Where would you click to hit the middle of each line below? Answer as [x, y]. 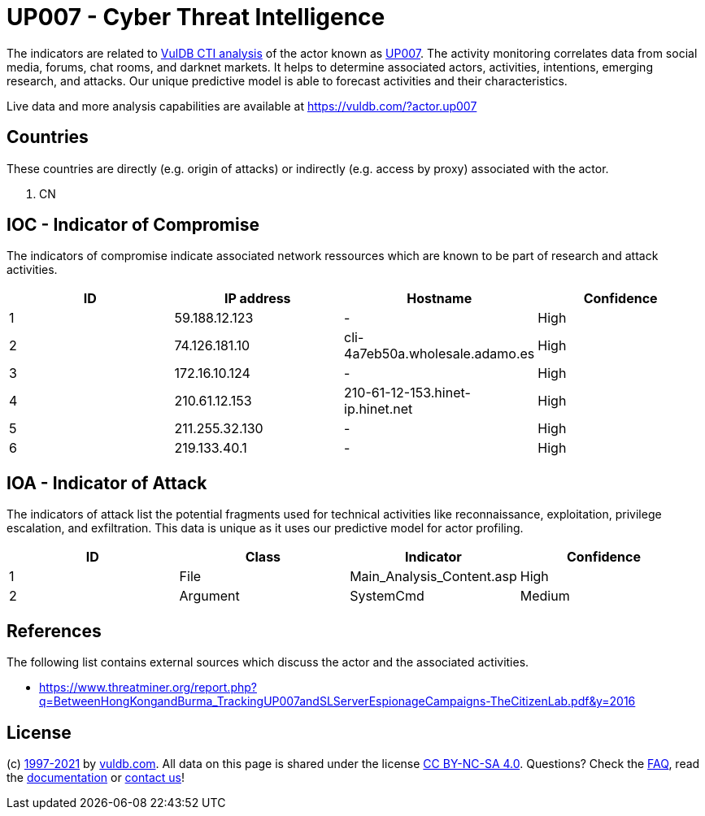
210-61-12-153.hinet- [407, 393]
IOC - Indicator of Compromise [133, 225]
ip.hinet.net [379, 409]
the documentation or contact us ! [96, 777]
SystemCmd [387, 596]
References [54, 631]
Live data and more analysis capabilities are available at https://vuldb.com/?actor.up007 [242, 106]
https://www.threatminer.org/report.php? [148, 688]
